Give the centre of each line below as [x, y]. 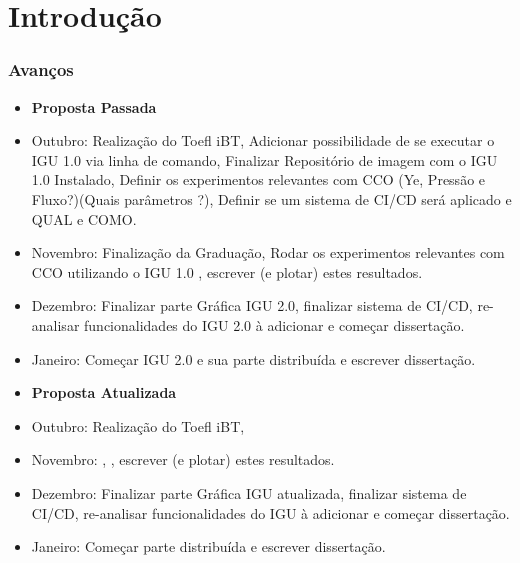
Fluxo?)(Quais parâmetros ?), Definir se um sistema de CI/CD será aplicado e [271, 198]
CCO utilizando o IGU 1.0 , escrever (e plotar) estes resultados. [227, 271]
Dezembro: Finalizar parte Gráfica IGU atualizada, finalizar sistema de [249, 492]
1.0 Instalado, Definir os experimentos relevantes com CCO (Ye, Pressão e [258, 179]
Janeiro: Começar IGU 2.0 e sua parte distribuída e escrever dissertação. [253, 358]
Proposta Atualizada [104, 392]
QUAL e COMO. [84, 218]
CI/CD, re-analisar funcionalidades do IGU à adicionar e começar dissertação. [270, 512]
